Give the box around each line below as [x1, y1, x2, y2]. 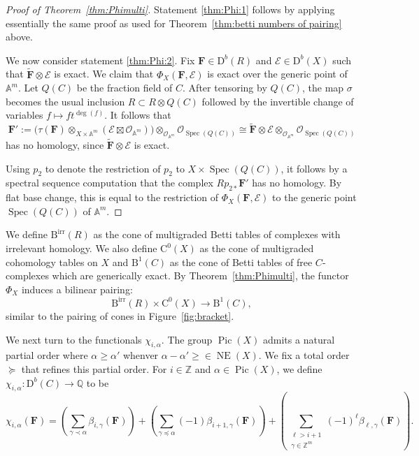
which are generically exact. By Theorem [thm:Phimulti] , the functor [52, 268, 349, 283]
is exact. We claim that [54, 66, 154, 81]
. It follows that [104, 108, 171, 122]
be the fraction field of [76, 80, 173, 95]
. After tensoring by [183, 80, 267, 95]
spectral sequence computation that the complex [6, 175, 213, 190]
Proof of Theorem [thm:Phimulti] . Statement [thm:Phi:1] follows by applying [6, 2, 335, 16]
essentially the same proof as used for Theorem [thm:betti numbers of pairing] [6, 15, 342, 30]
